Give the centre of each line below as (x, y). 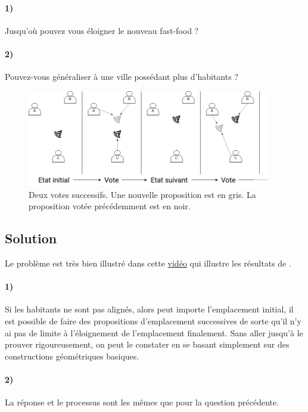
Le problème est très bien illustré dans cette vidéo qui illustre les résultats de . (148, 263)
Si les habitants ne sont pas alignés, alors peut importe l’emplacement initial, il (149, 309)
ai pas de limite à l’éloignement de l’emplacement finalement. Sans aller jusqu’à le (154, 332)
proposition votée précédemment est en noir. (110, 206)
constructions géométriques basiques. (72, 356)
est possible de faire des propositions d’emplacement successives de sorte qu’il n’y (153, 320)
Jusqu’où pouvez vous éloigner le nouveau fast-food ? (102, 30)
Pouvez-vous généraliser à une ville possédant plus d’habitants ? (122, 77)
